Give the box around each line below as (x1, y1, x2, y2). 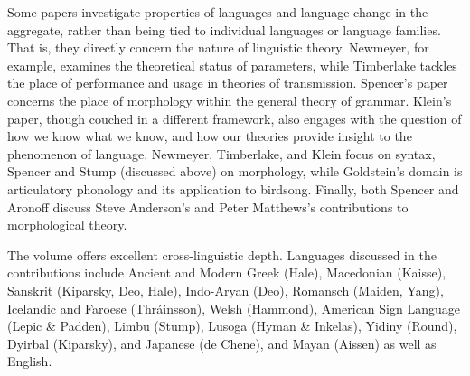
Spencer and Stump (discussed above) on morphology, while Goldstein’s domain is (7, 162, 463, 181)
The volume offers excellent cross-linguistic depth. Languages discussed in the (7, 245, 437, 264)
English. (7, 352, 52, 371)
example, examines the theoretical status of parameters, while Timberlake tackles (7, 55, 457, 74)
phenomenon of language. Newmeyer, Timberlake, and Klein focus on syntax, (7, 144, 436, 163)
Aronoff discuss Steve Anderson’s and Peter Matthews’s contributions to (7, 197, 409, 216)
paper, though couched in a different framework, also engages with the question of (7, 108, 462, 127)
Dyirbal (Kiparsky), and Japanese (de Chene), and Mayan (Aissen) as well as (7, 334, 437, 352)
